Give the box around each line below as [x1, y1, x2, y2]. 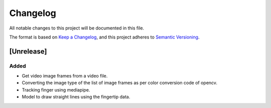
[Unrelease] [9, 47, 47, 55]
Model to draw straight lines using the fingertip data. [22, 94, 130, 100]
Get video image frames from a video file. [22, 73, 108, 79]
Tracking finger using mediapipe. [22, 86, 90, 92]
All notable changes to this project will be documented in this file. [9, 25, 145, 31]
